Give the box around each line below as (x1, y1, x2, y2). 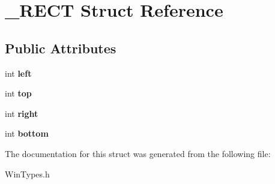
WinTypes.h (5, 167, 50, 180)
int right (5, 107, 38, 119)
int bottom (5, 127, 49, 140)
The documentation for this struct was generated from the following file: (5, 147, 271, 159)
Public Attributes (5, 38, 116, 57)
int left (5, 67, 32, 79)
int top (5, 87, 32, 99)
